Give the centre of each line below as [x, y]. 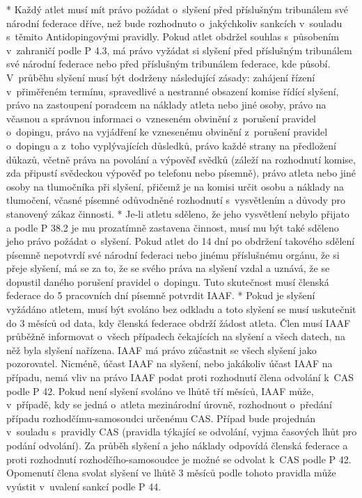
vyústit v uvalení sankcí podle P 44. [84, 486]
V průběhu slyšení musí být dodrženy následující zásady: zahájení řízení [161, 77]
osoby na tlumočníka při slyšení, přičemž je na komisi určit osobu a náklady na [175, 186]
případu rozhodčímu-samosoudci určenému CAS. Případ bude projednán [161, 418]
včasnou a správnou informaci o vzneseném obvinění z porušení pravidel [161, 118]
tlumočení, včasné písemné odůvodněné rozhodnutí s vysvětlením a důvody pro [176, 200]
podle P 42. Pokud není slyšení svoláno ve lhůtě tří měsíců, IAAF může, [160, 391]
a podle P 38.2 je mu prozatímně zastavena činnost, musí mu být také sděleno [173, 227]
